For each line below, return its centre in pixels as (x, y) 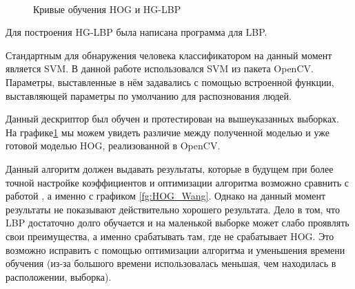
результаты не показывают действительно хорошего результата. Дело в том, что (173, 209)
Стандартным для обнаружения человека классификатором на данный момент (169, 55)
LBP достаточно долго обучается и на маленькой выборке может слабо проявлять (177, 223)
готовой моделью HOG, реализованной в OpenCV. (113, 146)
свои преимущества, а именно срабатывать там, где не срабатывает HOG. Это (170, 236)
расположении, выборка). (59, 276)
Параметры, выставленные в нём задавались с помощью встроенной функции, (170, 82)
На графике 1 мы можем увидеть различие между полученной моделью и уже (168, 132)
